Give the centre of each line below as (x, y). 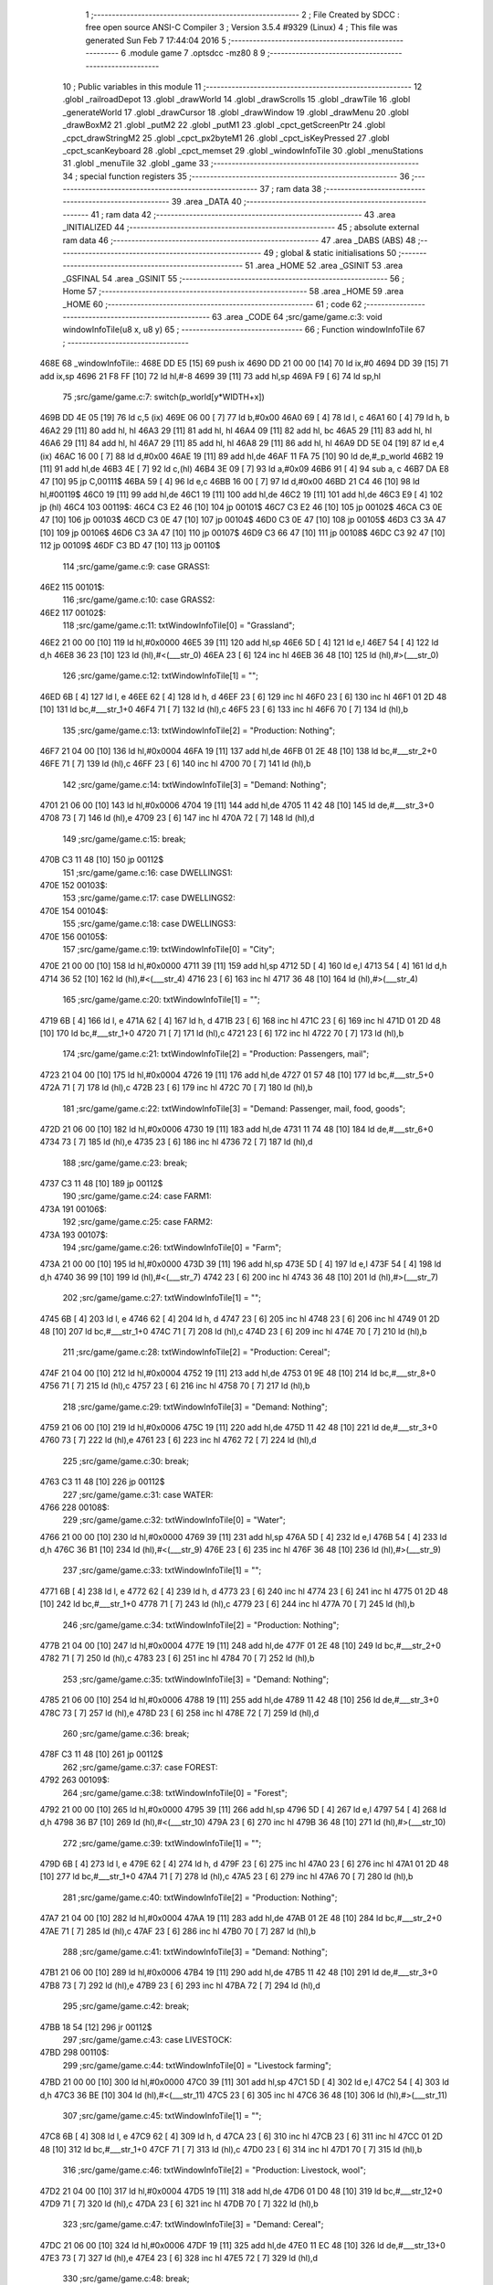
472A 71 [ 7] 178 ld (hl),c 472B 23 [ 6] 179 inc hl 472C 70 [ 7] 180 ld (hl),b (176, 1088)
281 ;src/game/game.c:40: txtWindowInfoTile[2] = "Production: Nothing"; (200, 1897)
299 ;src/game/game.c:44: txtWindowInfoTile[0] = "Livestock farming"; (197, 2065)
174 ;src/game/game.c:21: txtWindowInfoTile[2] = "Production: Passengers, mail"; (216, 1054)
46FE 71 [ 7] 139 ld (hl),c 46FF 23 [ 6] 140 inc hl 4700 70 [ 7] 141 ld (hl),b (175, 764)
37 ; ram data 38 (291, 189)
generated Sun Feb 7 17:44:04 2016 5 (156, 40)
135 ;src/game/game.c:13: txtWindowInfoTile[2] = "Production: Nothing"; (199, 730)
